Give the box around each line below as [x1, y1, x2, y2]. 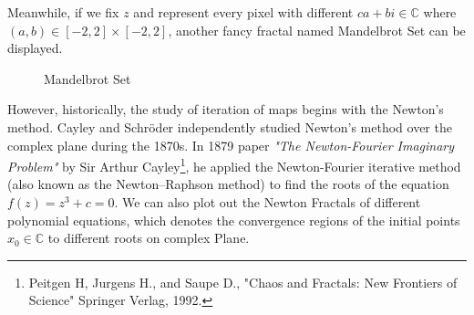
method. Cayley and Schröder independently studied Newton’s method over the [7, 117, 452, 136]
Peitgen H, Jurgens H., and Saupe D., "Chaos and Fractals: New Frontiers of [28, 272, 458, 291]
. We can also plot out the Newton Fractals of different [114, 193, 421, 211]
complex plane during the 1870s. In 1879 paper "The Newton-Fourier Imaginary [7, 135, 455, 154]
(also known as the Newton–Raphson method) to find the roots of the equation [7, 174, 449, 194]
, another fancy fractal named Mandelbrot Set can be [168, 20, 466, 39]
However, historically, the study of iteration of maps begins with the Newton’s [7, 100, 444, 119]
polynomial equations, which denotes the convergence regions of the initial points [7, 210, 460, 229]
